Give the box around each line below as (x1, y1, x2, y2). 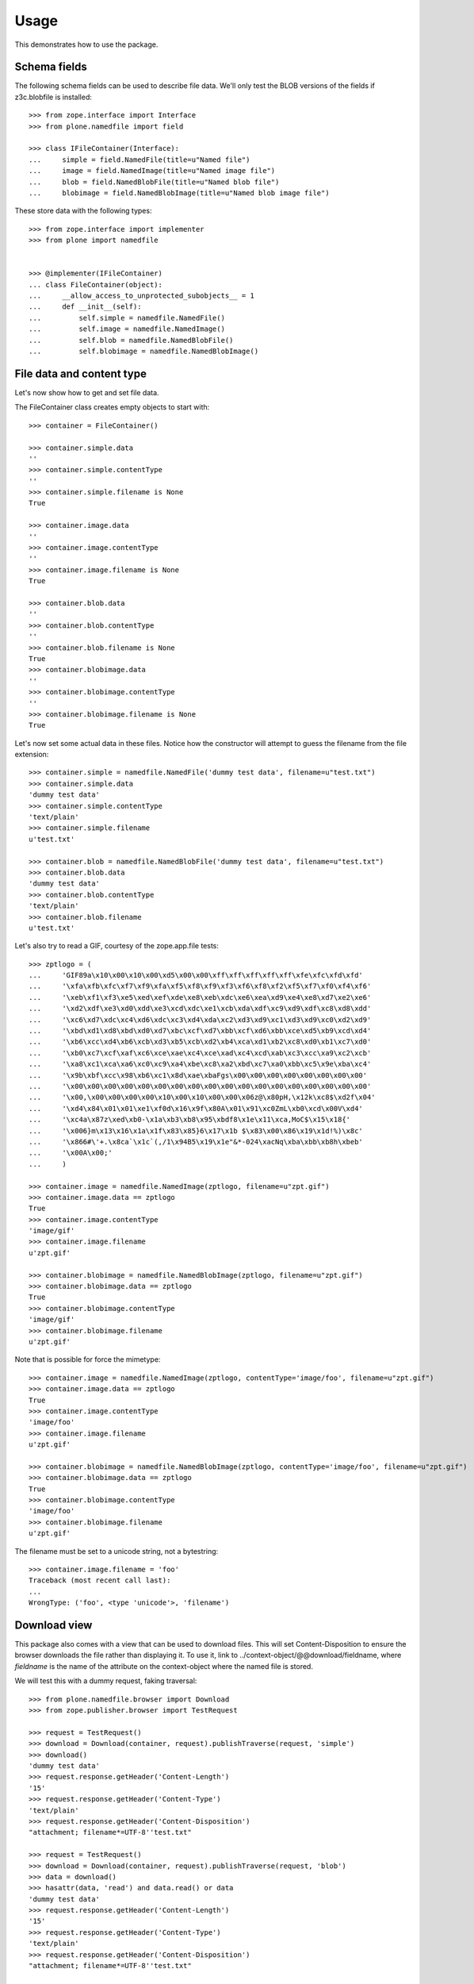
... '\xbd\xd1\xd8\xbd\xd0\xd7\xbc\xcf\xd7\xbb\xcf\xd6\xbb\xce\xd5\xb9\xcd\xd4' (29, 1026, 372, 1036)
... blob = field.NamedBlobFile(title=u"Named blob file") (29, 177, 280, 186)
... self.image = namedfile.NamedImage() (29, 325, 226, 333)
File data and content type (14, 367, 147, 380)
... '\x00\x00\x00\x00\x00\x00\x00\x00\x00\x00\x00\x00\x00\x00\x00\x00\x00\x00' (29, 1082, 372, 1090)
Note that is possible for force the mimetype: (14, 1355, 161, 1364)
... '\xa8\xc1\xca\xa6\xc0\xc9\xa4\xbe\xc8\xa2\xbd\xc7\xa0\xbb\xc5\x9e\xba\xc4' (29, 1059, 372, 1069)
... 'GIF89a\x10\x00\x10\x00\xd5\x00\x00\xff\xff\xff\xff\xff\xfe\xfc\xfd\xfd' (29, 971, 364, 980)
